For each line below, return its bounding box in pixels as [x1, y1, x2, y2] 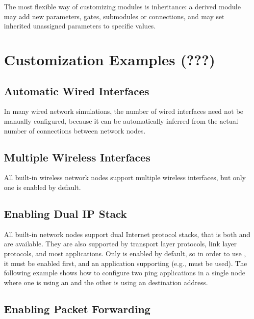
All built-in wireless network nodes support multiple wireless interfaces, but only [4, 172, 246, 183]
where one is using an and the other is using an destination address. [4, 277, 208, 287]
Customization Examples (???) [4, 49, 215, 69]
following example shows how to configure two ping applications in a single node [4, 267, 245, 278]
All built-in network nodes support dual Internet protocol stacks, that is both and [4, 229, 251, 239]
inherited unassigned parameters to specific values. [4, 21, 156, 31]
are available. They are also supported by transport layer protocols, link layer [4, 239, 237, 249]
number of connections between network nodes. [4, 125, 146, 135]
